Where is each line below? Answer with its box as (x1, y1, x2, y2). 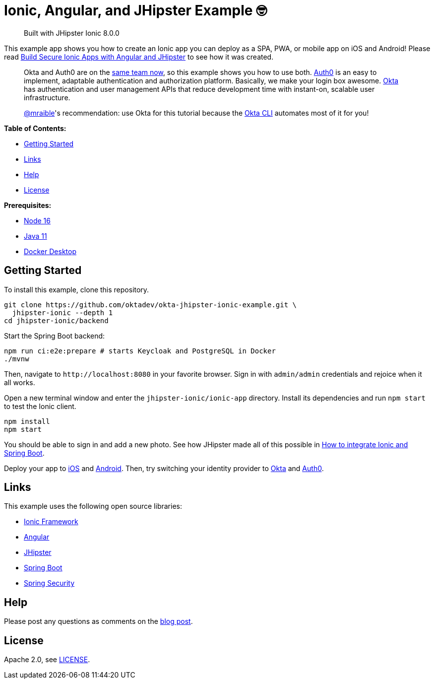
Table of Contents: (4, 124, 66, 133)
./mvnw (4, 354, 29, 363)
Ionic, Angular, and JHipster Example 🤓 (4, 2, 267, 19)
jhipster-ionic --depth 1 (12, 308, 113, 317)
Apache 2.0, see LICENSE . (4, 655, 90, 664)
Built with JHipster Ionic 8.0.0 (24, 28, 120, 37)
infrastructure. (24, 93, 70, 102)
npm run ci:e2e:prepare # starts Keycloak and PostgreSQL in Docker (4, 346, 276, 355)
